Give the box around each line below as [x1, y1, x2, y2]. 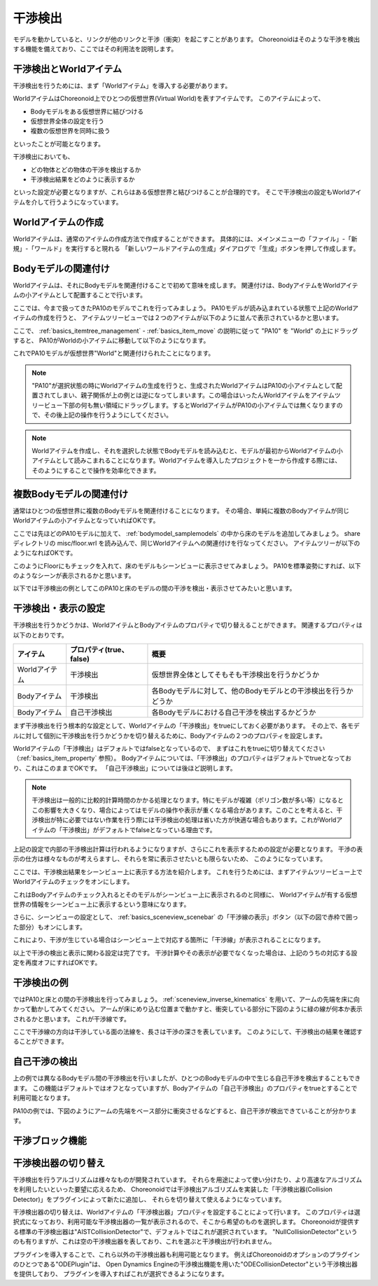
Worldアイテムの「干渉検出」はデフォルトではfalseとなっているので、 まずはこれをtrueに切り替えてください [13, 744, 325, 752]
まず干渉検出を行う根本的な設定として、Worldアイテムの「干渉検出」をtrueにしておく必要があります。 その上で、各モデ [13, 721, 360, 730]
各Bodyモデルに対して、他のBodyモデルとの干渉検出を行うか [151, 686, 353, 696]
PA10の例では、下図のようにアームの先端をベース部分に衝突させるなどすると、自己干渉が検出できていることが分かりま [13, 1107, 357, 1115]
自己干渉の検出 [13, 1056, 78, 1067]
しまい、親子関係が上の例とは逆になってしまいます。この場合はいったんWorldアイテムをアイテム [56, 391, 335, 399]
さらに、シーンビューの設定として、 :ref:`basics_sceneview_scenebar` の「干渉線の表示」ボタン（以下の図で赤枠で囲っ [13, 913, 358, 921]
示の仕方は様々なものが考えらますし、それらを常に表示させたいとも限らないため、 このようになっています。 [13, 855, 327, 863]
